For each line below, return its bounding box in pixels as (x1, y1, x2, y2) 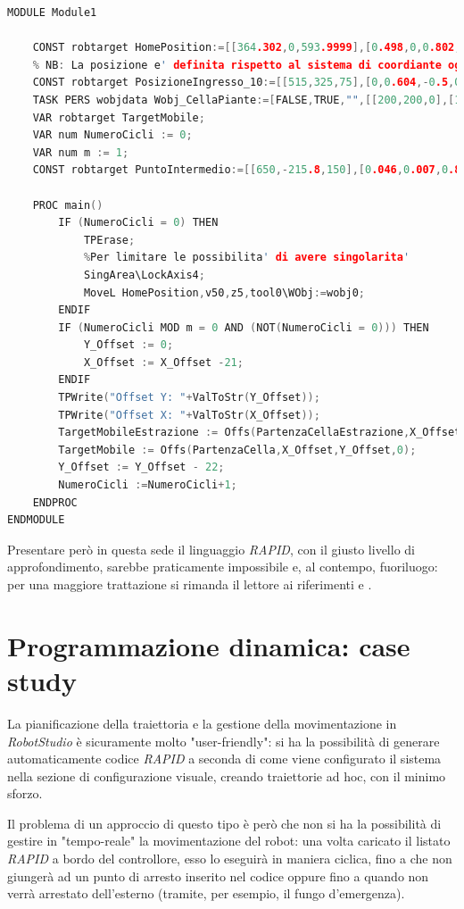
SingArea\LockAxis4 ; (83, 268, 205, 281)
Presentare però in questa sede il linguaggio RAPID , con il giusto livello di (7, 539, 415, 558)
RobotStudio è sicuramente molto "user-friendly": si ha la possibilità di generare (7, 731, 440, 750)
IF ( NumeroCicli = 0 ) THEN (58, 216, 219, 229)
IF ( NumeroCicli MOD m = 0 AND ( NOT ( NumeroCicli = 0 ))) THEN (58, 321, 429, 334)
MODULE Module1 (7, 6, 97, 19)
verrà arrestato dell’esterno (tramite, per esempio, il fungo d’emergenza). (7, 884, 405, 903)
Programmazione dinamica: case (7, 627, 410, 663)
